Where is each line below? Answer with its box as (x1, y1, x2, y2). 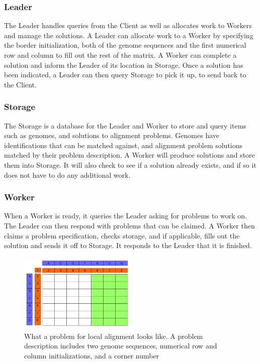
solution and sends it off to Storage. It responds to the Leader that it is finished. (4, 240, 252, 251)
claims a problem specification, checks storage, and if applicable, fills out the (4, 230, 240, 240)
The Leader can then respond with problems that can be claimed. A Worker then (4, 220, 255, 230)
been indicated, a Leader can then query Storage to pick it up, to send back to (4, 69, 246, 80)
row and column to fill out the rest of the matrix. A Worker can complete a (4, 50, 237, 60)
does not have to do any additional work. (4, 169, 131, 180)
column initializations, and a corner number (24, 350, 159, 360)
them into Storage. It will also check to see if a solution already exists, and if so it (4, 159, 256, 170)
